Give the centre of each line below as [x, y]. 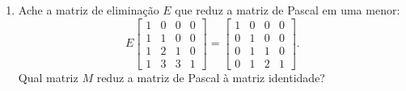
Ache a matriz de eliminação [89, 10]
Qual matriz [48, 77]
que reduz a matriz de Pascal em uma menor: [288, 10]
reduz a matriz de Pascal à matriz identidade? [211, 77]
